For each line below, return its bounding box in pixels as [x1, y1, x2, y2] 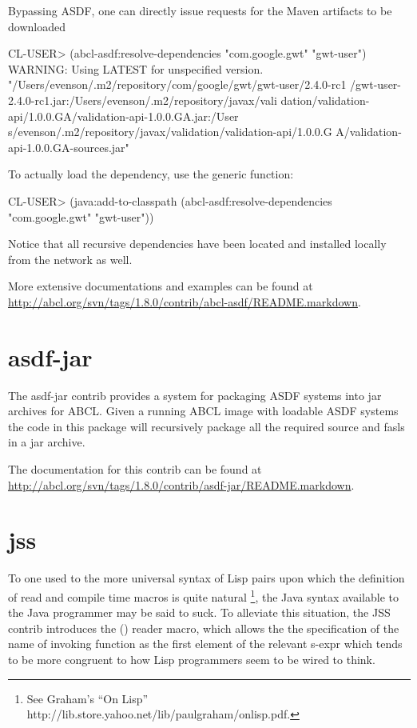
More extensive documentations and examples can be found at [8, 278, 313, 294]
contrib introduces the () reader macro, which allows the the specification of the [8, 619, 399, 636]
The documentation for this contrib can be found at [8, 461, 262, 477]
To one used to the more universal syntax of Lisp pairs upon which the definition [8, 570, 405, 586]
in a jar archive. [8, 434, 85, 450]
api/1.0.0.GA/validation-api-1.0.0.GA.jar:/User [8, 107, 239, 124]
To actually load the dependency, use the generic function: [8, 166, 294, 182]
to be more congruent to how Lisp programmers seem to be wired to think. [8, 650, 375, 667]
